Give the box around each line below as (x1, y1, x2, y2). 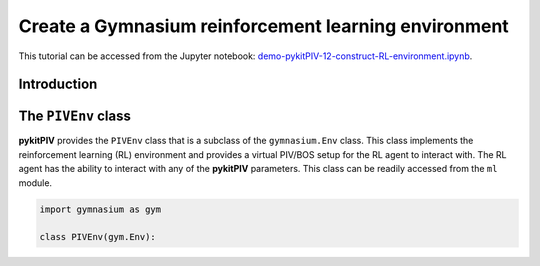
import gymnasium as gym (39, 203, 162, 215)
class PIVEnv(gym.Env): (39, 231, 157, 243)
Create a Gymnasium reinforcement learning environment (18, 15, 509, 37)
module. (18, 176, 53, 189)
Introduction (18, 76, 98, 93)
